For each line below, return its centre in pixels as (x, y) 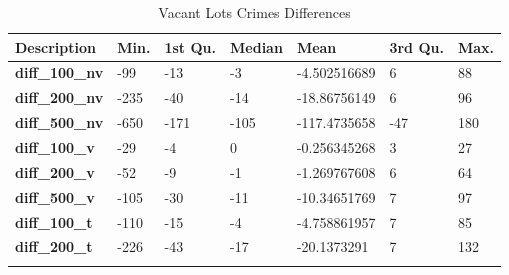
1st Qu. (190, 46)
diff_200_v (55, 171)
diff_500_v (55, 196)
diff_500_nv (59, 122)
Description (56, 46)
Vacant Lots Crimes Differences (254, 12)
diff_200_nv (59, 97)
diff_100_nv (59, 72)
